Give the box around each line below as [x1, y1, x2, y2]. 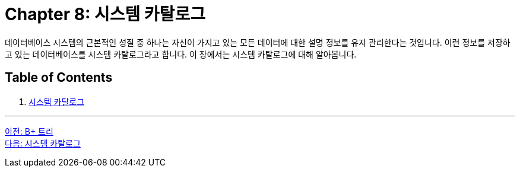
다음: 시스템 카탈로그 [5, 138, 81, 148]
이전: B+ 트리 [5, 126, 53, 136]
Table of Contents [5, 70, 113, 85]
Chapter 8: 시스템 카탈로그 [5, 4, 205, 24]
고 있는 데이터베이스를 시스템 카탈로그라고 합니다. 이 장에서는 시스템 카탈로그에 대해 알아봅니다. [5, 49, 357, 59]
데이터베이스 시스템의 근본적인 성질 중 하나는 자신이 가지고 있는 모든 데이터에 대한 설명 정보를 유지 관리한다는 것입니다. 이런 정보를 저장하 [5, 37, 511, 47]
